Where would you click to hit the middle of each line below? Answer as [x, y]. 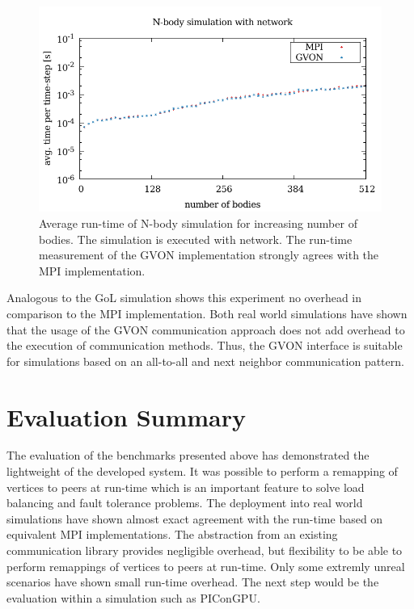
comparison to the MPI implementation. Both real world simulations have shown [207, 313]
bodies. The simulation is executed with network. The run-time [196, 239]
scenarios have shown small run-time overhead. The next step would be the [193, 582]
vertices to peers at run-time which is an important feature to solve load [186, 487]
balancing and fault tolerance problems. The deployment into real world [185, 503]
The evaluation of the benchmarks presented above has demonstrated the [188, 455]
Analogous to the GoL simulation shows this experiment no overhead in [184, 298]
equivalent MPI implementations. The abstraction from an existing [172, 534]
